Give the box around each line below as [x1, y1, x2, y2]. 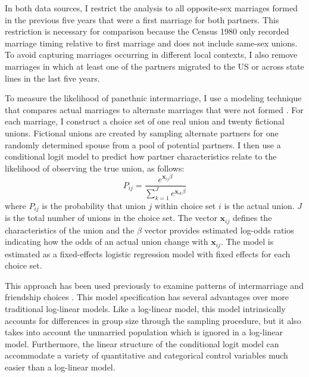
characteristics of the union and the [5, 223, 135, 236]
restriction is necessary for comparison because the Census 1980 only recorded [5, 25, 289, 38]
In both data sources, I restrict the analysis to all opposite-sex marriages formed [5, 2, 298, 14]
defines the [232, 211, 272, 224]
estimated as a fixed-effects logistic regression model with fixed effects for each [5, 247, 291, 260]
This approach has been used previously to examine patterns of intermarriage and [5, 279, 304, 291]
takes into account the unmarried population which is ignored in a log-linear [5, 326, 283, 338]
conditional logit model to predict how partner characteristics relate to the [5, 150, 277, 163]
